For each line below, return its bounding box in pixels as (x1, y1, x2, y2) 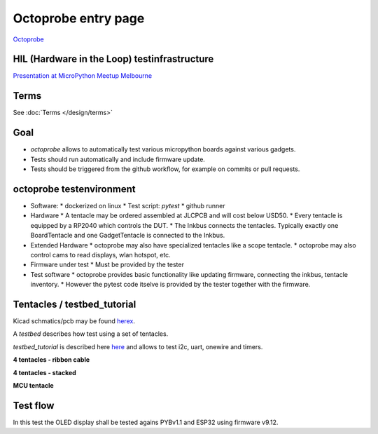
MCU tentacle (13, 381, 54, 389)
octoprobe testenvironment (13, 183, 136, 195)
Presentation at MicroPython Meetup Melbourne (13, 72, 153, 80)
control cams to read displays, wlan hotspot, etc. (30, 250, 171, 259)
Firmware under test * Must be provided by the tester (30, 260, 185, 269)
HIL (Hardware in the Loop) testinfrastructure (13, 53, 214, 65)
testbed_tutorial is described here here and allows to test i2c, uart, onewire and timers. (13, 342, 263, 351)
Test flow (13, 400, 55, 412)
